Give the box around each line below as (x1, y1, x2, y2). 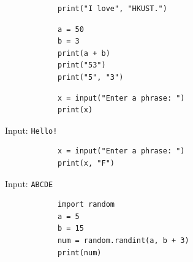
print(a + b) (57, 48, 110, 58)
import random (57, 200, 115, 209)
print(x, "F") (57, 159, 115, 168)
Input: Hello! (5, 123, 58, 136)
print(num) (57, 248, 102, 257)
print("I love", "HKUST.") (57, 4, 167, 13)
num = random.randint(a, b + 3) (57, 236, 189, 245)
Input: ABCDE (5, 177, 53, 190)
